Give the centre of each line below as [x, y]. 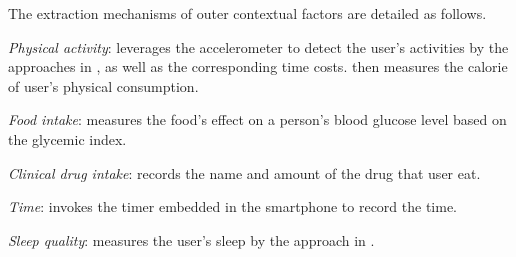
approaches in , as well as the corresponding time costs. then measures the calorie [258, 66]
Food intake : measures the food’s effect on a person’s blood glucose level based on [257, 119]
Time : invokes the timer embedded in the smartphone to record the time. [232, 206]
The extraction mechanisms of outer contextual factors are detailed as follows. [247, 13]
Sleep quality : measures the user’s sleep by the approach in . [191, 239]
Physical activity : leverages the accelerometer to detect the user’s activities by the [258, 46]
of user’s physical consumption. [103, 85]
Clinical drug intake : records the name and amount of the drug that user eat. [244, 172]
